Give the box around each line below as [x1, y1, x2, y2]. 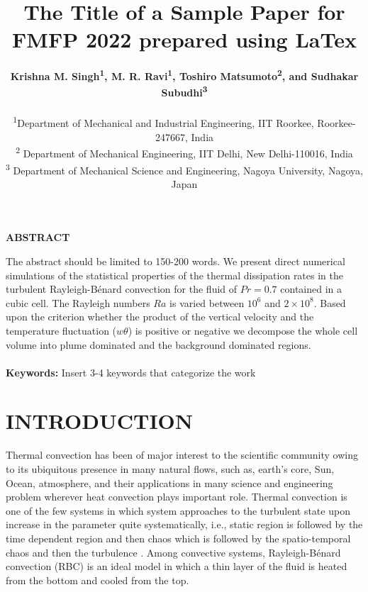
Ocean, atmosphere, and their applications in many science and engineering [6, 475, 333, 490]
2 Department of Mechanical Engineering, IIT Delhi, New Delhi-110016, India [16, 144, 353, 160]
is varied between [169, 295, 245, 310]
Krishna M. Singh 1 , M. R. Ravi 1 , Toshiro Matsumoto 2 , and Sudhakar [10, 67, 359, 83]
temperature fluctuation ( [6, 323, 117, 337]
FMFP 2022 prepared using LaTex [12, 25, 357, 54]
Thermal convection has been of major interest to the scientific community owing [6, 447, 358, 462]
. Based [313, 295, 346, 310]
